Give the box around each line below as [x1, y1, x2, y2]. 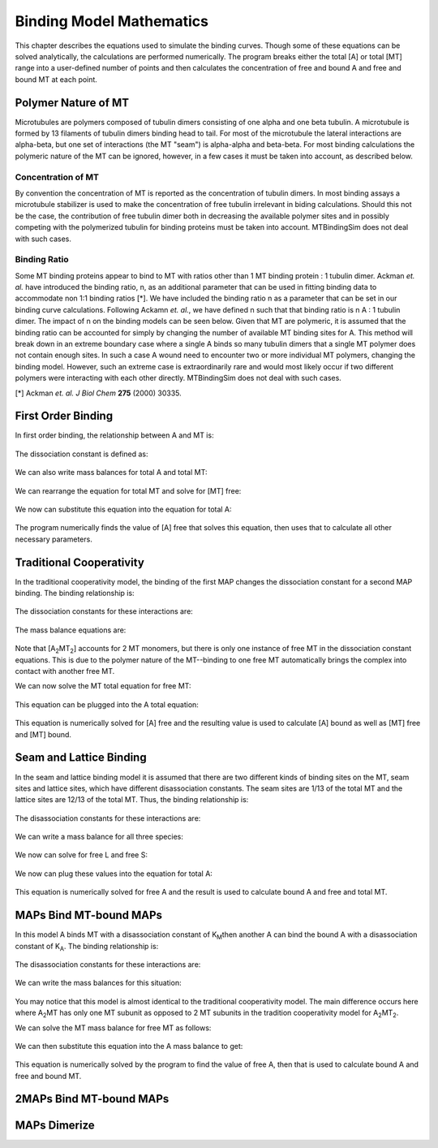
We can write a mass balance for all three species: [15, 832, 184, 842]
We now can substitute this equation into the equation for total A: [15, 504, 232, 515]
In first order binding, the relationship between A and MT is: [15, 430, 214, 440]
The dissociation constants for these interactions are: [15, 606, 194, 616]
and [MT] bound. [15, 729, 72, 739]
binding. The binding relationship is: [15, 589, 135, 598]
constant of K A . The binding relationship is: [15, 941, 159, 953]
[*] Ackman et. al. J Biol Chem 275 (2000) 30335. [15, 388, 182, 398]
